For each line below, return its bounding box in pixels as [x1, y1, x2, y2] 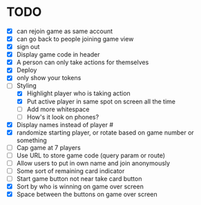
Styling [16, 81, 37, 90]
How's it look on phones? [26, 113, 99, 121]
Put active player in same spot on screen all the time [26, 97, 176, 106]
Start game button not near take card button [16, 175, 142, 183]
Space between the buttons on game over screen [16, 191, 158, 199]
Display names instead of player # [16, 120, 114, 128]
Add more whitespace [26, 105, 90, 113]
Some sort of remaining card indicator [16, 167, 125, 175]
